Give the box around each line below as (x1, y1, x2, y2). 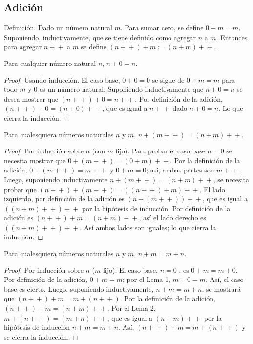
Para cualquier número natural (4, 58, 96, 68)
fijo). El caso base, (103, 264, 158, 275)
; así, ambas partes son (146, 165, 214, 175)
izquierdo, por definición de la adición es (4, 193, 125, 204)
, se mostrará (202, 283, 241, 294)
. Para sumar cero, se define (120, 22, 204, 33)
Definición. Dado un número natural (4, 22, 112, 33)
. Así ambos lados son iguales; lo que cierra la (80, 222, 216, 232)
